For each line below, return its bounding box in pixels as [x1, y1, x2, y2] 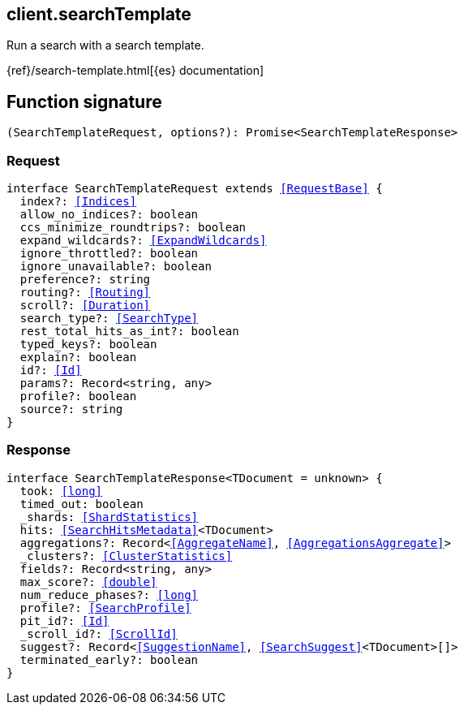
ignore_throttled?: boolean [19, 247, 199, 261]
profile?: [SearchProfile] [19, 601, 191, 614]
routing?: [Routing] [19, 286, 151, 299]
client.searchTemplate [6, 4, 191, 24]
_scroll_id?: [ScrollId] [19, 627, 178, 640]
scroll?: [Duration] [19, 299, 151, 312]
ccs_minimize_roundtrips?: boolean [19, 221, 247, 235]
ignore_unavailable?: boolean [19, 260, 212, 274]
